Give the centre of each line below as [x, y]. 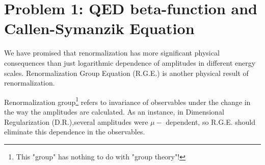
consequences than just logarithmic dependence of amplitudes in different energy [130, 62]
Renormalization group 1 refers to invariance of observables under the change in [127, 101]
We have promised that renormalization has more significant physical [112, 53]
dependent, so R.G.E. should [210, 121]
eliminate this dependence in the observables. [75, 132]
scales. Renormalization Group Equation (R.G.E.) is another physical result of [126, 73]
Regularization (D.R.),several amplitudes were [76, 121]
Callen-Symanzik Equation [99, 28]
